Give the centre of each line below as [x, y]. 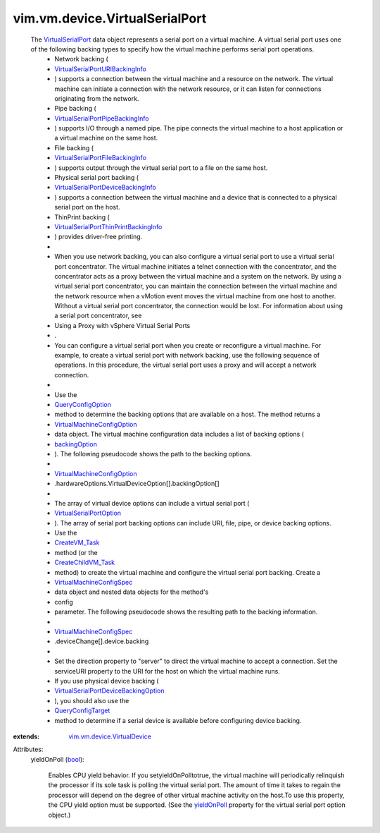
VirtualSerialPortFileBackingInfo [101, 158]
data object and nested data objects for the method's [132, 592]
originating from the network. [97, 98]
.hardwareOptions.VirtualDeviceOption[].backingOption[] [137, 484]
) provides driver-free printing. [99, 237]
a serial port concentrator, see [98, 316]
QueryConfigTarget [82, 711]
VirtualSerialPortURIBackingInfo [101, 69]
